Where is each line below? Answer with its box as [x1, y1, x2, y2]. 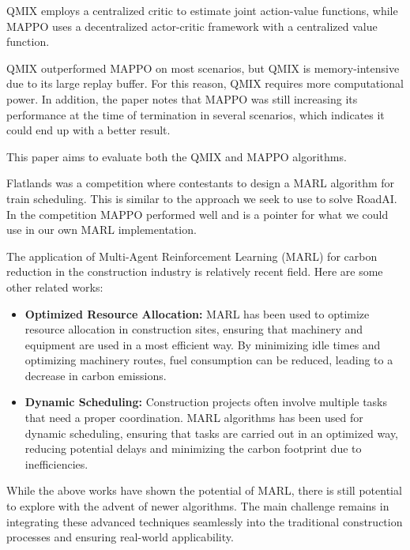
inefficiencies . [24, 455, 88, 472]
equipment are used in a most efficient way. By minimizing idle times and [24, 336, 381, 352]
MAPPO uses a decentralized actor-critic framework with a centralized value [6, 17, 378, 34]
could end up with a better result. [6, 122, 171, 138]
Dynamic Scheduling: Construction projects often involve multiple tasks [24, 394, 388, 410]
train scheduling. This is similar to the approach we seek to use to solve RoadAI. [6, 190, 397, 206]
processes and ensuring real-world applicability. [6, 529, 234, 545]
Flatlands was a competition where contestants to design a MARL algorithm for [6, 175, 395, 191]
